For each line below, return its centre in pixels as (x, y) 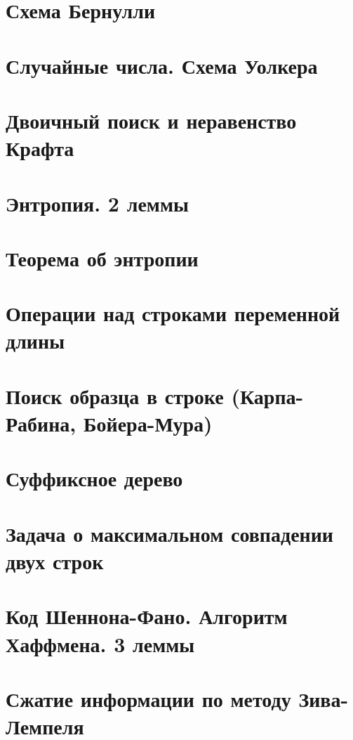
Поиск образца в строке (115, 395)
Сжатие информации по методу (148, 698)
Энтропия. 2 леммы (97, 203)
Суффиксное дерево (94, 478)
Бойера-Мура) (148, 423)
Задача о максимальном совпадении (169, 533)
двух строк (55, 560)
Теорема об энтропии (102, 258)
